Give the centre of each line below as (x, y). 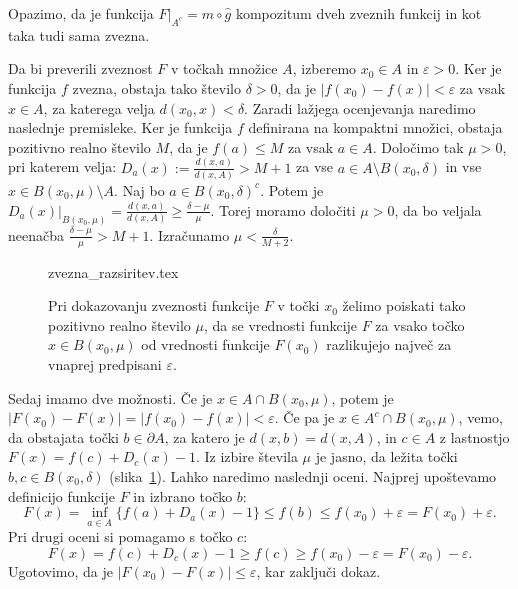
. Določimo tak (418, 146)
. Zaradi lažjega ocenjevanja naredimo (360, 107)
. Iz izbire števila (246, 456)
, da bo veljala (438, 209)
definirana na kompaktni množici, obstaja (375, 127)
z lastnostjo (474, 436)
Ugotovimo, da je (60, 570)
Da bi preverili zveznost (80, 68)
